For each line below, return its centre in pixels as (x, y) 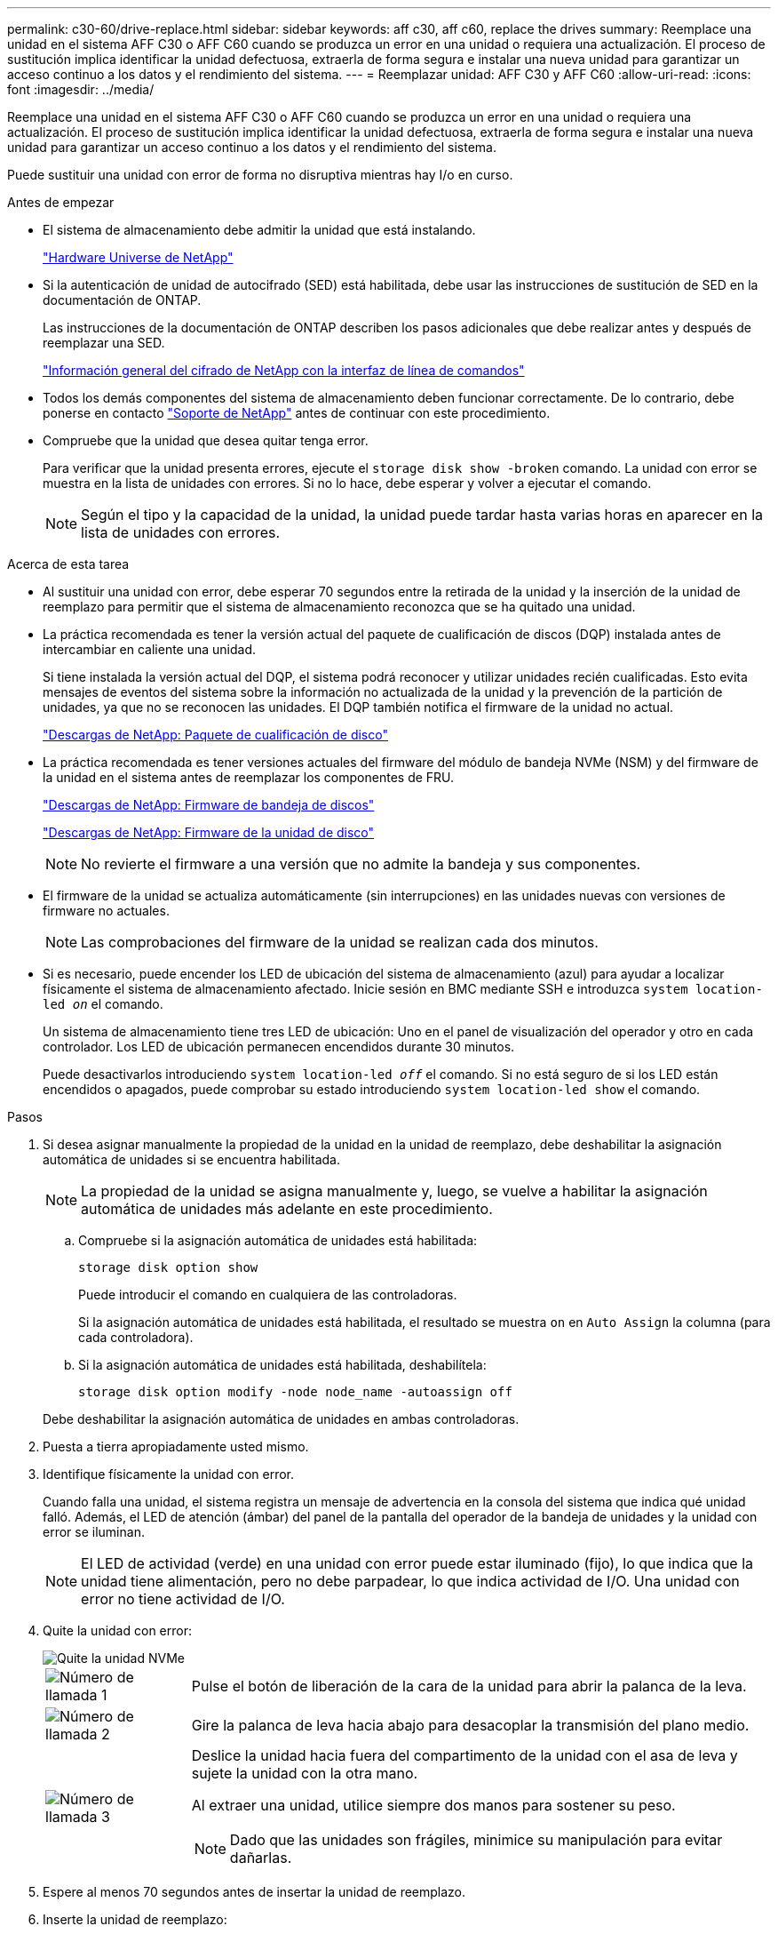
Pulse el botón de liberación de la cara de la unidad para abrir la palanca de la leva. (469, 1686)
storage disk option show (168, 1267)
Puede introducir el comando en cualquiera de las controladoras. (268, 1295)
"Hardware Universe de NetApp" (138, 257)
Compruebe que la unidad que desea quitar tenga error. (206, 440)
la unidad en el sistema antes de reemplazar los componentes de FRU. (249, 777)
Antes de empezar (61, 202)
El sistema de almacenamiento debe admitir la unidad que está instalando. (259, 230)
